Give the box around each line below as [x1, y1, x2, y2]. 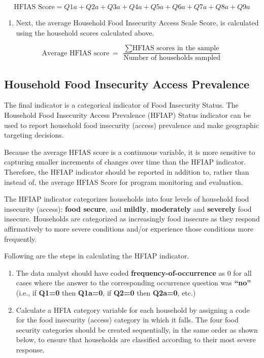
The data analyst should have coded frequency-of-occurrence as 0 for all [16, 267, 252, 278]
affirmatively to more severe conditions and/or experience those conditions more [4, 223, 253, 234]
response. [16, 344, 45, 354]
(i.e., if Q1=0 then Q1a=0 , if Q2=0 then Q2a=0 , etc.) [16, 287, 196, 298]
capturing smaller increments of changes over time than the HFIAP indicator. [4, 156, 246, 167]
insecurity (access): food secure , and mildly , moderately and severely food [4, 203, 252, 214]
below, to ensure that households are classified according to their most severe [16, 334, 256, 345]
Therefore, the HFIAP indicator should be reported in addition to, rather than [4, 167, 249, 177]
